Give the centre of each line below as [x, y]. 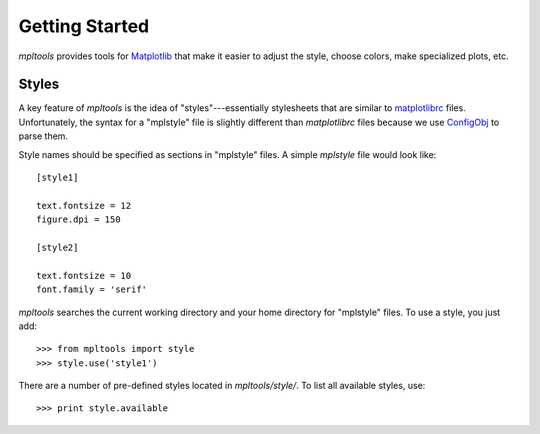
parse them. [43, 136]
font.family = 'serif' [92, 289]
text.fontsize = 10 [84, 275]
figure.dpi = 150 [78, 219]
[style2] [57, 247]
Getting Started [84, 26]
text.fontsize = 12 [84, 205]
